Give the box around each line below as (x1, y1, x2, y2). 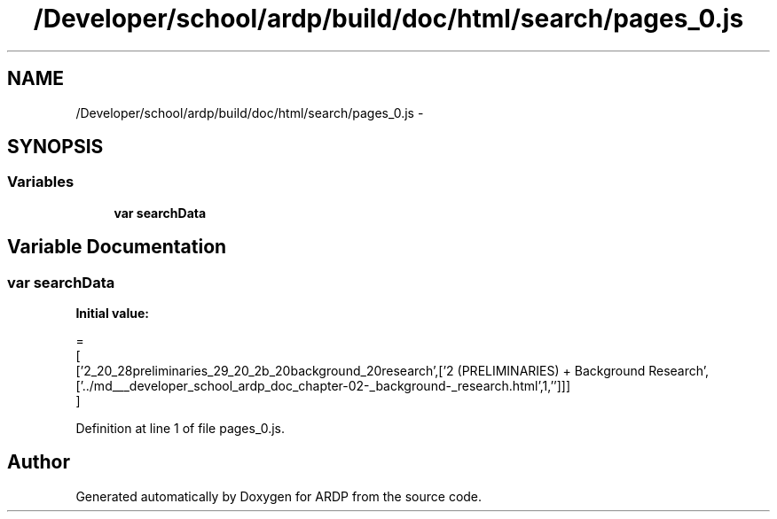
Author (7, 451, 70, 474)
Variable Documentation (7, 236, 227, 259)
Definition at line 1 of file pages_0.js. (75, 421, 285, 437)
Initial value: (75, 306, 149, 321)
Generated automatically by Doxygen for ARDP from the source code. (75, 488, 483, 504)
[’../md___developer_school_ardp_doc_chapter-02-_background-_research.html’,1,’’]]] (75, 378, 571, 394)
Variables (7, 173, 75, 191)
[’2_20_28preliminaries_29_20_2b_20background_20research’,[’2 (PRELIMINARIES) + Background (75, 363, 646, 379)
